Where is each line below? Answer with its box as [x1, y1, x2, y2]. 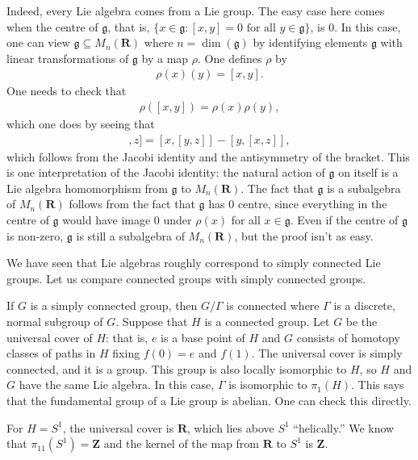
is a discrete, [333, 297, 395, 314]
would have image [62, 211, 151, 228]
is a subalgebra [327, 179, 401, 196]
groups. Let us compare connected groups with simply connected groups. [6, 270, 366, 286]
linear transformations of [6, 49, 129, 66]
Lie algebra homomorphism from [6, 179, 168, 196]
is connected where [226, 297, 320, 314]
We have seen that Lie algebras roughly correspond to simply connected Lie [6, 254, 381, 271]
